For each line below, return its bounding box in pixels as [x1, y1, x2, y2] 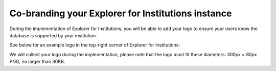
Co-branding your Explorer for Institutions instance [9, 8, 232, 19]
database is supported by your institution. [9, 32, 97, 38]
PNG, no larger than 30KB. [9, 59, 65, 65]
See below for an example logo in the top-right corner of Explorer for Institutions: [9, 42, 180, 48]
